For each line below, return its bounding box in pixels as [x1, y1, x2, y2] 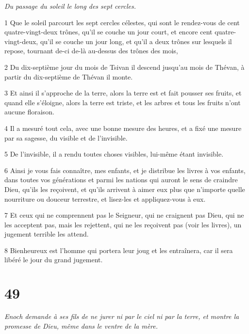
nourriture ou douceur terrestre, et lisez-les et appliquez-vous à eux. [4, 193, 206, 204]
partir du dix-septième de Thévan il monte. [4, 71, 133, 81]
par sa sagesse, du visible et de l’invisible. [4, 132, 128, 143]
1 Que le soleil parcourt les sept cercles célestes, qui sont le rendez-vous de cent [4, 17, 240, 27]
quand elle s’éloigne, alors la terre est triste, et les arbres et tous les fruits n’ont [4, 97, 241, 107]
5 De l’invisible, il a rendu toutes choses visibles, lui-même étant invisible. [4, 149, 224, 159]
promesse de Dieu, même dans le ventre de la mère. [4, 320, 158, 331]
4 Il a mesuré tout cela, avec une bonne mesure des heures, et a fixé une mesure [4, 123, 242, 133]
